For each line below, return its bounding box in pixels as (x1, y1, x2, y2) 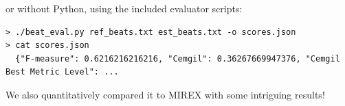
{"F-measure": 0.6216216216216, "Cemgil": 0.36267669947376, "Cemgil (15, 53, 340, 64)
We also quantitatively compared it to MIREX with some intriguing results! (5, 87, 325, 101)
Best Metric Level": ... (5, 67, 119, 77)
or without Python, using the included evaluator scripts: (5, 1, 243, 15)
